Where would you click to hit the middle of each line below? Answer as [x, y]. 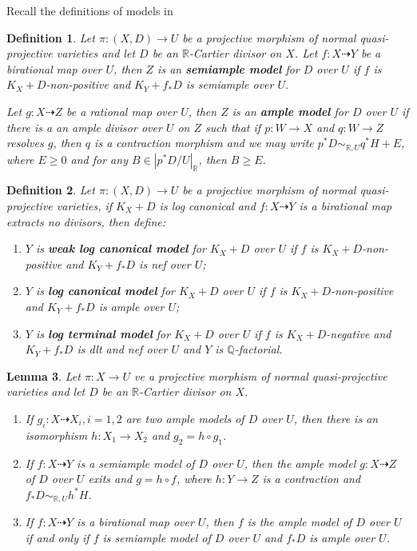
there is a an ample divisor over [84, 127]
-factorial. [258, 349]
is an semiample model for [228, 68]
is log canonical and [207, 206]
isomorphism [56, 435]
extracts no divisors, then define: [86, 221]
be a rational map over [121, 111]
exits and [110, 479]
